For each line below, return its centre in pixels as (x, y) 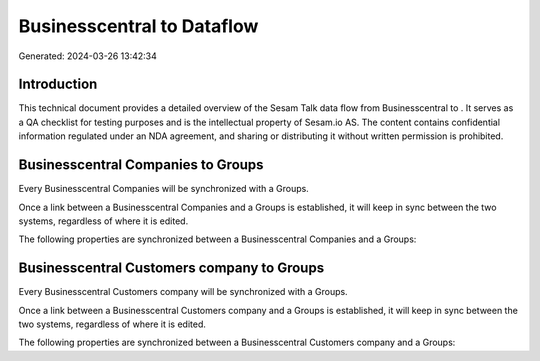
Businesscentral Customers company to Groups (171, 268)
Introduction (58, 84)
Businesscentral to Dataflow (138, 26)
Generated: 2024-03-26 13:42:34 (87, 56)
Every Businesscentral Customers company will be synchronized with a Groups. (183, 292)
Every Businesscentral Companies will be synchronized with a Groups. (163, 189)
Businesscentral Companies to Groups (141, 165)
